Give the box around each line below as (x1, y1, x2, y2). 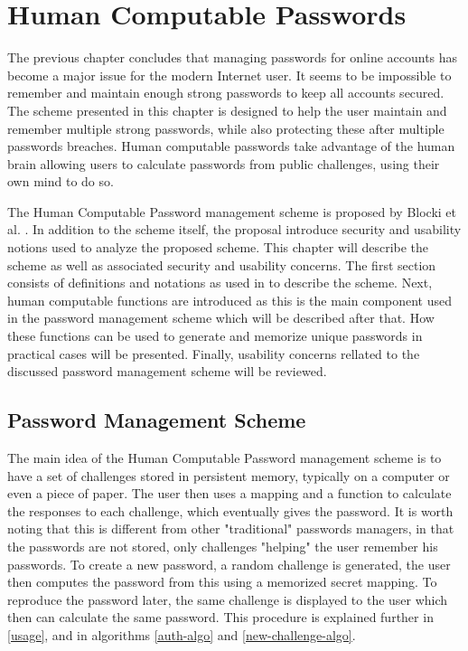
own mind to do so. (7, 172, 114, 191)
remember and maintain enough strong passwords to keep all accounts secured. (7, 83, 445, 102)
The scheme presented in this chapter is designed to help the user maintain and (7, 100, 447, 119)
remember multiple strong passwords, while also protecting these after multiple (7, 118, 445, 137)
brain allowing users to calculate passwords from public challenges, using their (7, 154, 440, 173)
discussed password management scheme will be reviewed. (7, 362, 327, 381)
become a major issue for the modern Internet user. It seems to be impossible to (7, 65, 452, 84)
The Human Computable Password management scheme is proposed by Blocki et (7, 202, 457, 221)
